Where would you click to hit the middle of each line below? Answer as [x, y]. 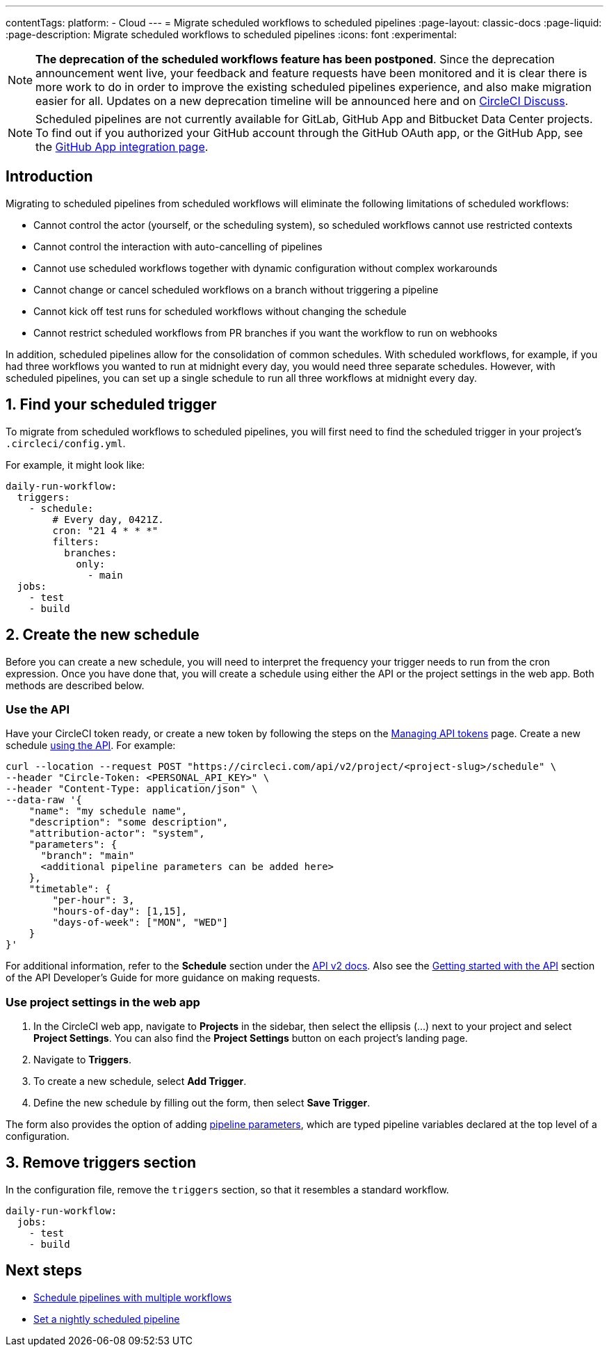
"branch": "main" [88, 856]
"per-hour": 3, [94, 900]
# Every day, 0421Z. [108, 519]
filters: [76, 541]
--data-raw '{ [44, 800]
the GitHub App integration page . [122, 147]
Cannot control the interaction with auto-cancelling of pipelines [178, 246]
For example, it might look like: [75, 465]
